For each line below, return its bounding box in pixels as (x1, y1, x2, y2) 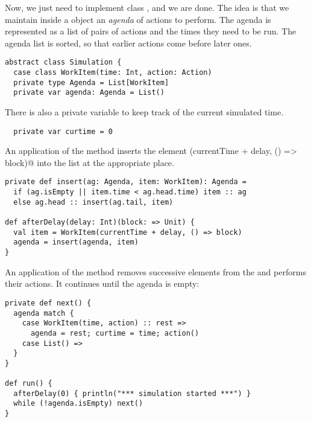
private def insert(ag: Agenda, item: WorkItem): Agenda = (5, 177, 247, 187)
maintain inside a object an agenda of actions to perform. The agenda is (5, 13, 271, 25)
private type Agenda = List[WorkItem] (13, 78, 169, 87)
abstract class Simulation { (5, 58, 122, 67)
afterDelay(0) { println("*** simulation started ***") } (13, 389, 251, 398)
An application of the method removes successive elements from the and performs (5, 265, 306, 278)
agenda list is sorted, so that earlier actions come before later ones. (5, 36, 252, 49)
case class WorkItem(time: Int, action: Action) (13, 68, 212, 77)
